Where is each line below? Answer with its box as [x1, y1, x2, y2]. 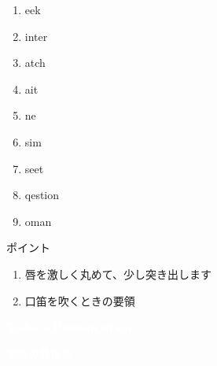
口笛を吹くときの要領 [24, 292, 135, 309]
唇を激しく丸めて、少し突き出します [24, 265, 212, 282]
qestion [24, 187, 60, 203]
